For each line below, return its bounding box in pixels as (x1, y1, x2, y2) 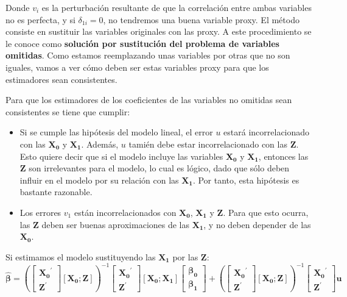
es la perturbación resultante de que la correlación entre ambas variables (41, 1, 312, 13)
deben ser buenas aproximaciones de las (41, 218, 190, 231)
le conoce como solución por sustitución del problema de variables (5, 37, 279, 49)
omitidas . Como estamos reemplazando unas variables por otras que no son (5, 49, 290, 62)
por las (172, 250, 198, 263)
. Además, (81, 137, 119, 150)
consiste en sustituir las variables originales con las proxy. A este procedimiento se (5, 25, 312, 38)
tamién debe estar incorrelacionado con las (128, 137, 287, 150)
